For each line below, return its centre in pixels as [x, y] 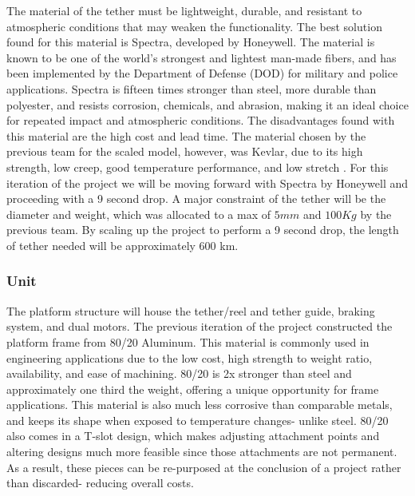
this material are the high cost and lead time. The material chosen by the [186, 135]
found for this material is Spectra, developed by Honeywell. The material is [191, 42]
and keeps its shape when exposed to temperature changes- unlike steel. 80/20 [198, 420]
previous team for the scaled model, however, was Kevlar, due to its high [185, 151]
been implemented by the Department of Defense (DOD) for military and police [202, 73]
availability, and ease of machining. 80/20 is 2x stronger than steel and [179, 373]
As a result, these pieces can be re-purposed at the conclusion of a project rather [204, 467]
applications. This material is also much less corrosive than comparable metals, [200, 405]
